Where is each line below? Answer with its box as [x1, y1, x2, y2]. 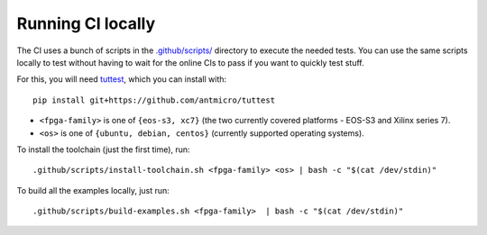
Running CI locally [16, 14, 156, 33]
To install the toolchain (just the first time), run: [16, 144, 190, 155]
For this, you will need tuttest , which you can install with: [16, 74, 227, 85]
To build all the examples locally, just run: [16, 185, 170, 195]
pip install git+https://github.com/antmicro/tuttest [32, 95, 275, 105]
